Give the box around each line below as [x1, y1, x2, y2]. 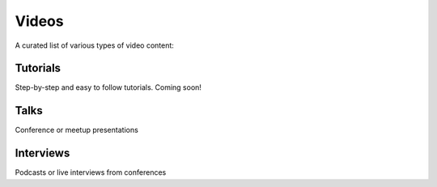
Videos [15, 12, 64, 30]
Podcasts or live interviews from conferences [15, 168, 167, 177]
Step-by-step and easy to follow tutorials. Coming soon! [15, 83, 202, 92]
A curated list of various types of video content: [15, 40, 174, 50]
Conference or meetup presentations [15, 125, 139, 135]
